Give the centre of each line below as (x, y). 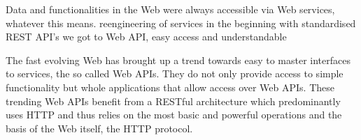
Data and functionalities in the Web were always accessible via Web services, (170, 9)
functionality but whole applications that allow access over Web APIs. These (170, 87)
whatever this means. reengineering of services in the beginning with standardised (181, 23)
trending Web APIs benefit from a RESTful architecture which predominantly (173, 101)
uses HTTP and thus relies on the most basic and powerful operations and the (174, 115)
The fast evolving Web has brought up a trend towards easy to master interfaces (178, 60)
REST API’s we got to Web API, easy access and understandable (146, 37)
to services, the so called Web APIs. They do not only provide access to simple (175, 73)
